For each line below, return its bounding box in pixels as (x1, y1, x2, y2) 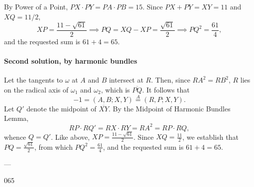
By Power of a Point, (4, 1, 68, 11)
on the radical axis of (4, 85, 69, 95)
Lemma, (4, 113, 29, 123)
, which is (101, 85, 130, 95)
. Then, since (151, 75, 190, 85)
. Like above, (51, 131, 90, 142)
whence (4, 131, 26, 142)
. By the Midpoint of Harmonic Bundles (108, 103, 231, 113)
